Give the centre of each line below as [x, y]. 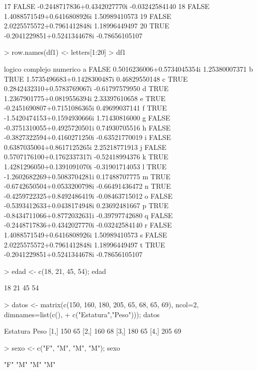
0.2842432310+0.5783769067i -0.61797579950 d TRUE [86, 88]
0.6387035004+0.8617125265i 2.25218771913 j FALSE [85, 147]
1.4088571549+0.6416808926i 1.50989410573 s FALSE [86, 235]
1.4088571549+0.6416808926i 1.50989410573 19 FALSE [88, 16]
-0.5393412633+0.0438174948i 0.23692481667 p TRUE [86, 205]
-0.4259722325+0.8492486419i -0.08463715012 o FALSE [88, 195]
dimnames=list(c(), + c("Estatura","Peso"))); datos [82, 314]
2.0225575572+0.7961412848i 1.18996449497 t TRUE [85, 244]
